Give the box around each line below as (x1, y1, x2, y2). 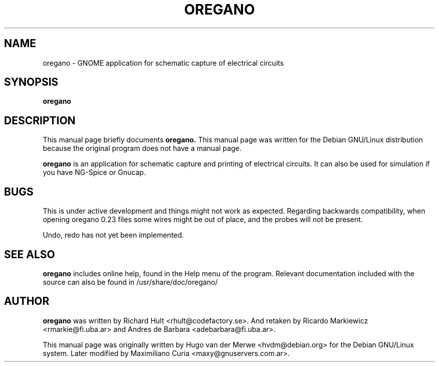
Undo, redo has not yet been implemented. (43, 231, 184, 240)
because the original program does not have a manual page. (43, 144, 242, 153)
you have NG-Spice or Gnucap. (43, 168, 146, 177)
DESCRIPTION (4, 114, 76, 127)
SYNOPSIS (4, 76, 59, 89)
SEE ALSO (4, 248, 55, 261)
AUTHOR (4, 295, 50, 308)
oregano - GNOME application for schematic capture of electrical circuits (43, 58, 284, 67)
